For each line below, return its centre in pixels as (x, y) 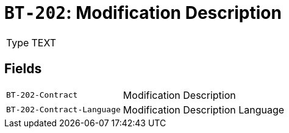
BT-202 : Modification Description (143, 13)
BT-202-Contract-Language (63, 110)
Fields (23, 69)
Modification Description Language (204, 110)
